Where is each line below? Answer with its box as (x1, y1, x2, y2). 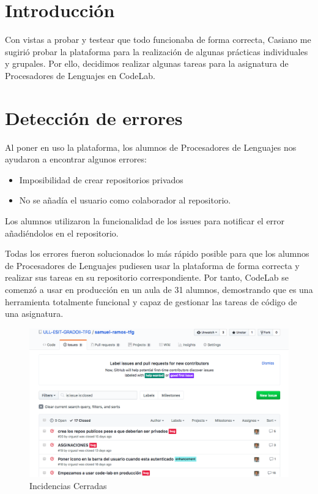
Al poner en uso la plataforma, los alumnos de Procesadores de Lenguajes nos (5, 140, 297, 153)
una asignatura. (5, 307, 64, 320)
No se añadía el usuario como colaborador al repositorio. (19, 194, 231, 207)
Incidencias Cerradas (29, 479, 107, 492)
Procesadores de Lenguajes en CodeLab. (5, 69, 155, 82)
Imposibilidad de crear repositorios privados (19, 173, 183, 186)
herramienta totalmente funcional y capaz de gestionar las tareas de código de (5, 295, 297, 308)
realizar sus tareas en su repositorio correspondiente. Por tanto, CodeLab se (5, 271, 289, 284)
